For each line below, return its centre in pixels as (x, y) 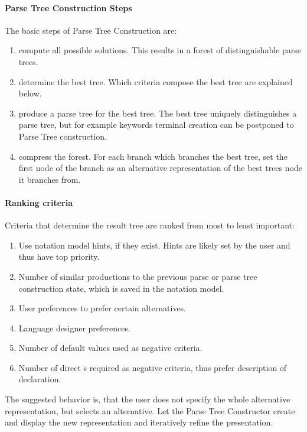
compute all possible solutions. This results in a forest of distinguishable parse (160, 50)
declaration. (40, 379)
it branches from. (50, 179)
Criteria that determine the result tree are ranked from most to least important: (150, 225)
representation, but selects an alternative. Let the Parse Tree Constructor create (150, 410)
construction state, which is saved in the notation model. (121, 288)
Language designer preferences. (74, 328)
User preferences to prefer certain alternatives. (102, 308)
